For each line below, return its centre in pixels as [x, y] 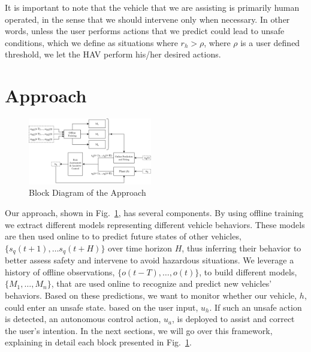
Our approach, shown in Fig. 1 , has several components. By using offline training [154, 212]
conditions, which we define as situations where [91, 42]
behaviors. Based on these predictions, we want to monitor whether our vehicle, [151, 295]
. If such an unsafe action [256, 307]
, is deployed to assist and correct [233, 319]
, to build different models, [248, 271]
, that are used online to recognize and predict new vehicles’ [161, 283]
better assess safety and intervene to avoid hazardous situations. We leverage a [150, 260]
